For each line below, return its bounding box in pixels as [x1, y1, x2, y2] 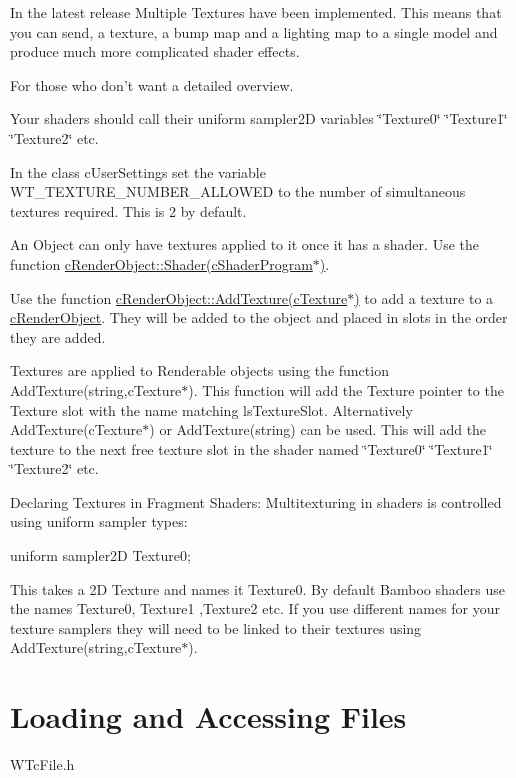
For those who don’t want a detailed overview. [10, 74, 294, 95]
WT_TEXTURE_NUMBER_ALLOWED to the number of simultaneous [10, 181, 466, 202]
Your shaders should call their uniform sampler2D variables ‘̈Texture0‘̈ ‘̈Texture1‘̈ [10, 108, 508, 129]
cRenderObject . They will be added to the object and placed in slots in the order [10, 307, 508, 328]
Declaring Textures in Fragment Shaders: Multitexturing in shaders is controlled [10, 491, 502, 512]
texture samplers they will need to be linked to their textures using [10, 617, 422, 638]
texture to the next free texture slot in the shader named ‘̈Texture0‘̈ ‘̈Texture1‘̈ [10, 438, 493, 459]
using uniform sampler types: [10, 511, 188, 532]
